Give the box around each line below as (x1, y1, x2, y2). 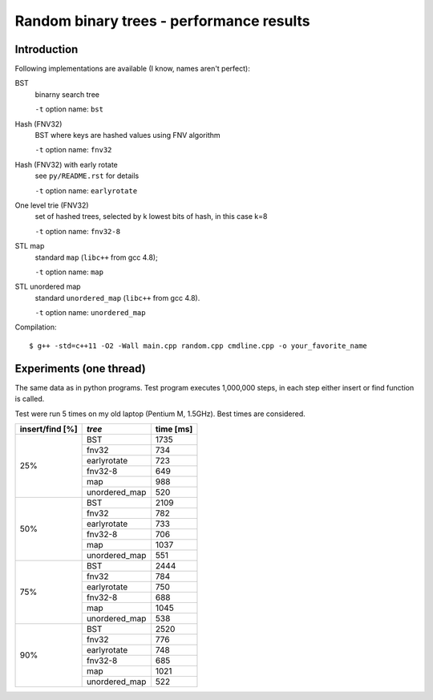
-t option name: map (34, 267, 104, 277)
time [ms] (155, 423, 193, 435)
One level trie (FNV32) (14, 200, 89, 210)
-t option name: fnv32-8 (34, 226, 120, 236)
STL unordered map (14, 281, 81, 292)
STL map (14, 241, 45, 251)
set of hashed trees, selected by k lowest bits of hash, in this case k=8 (34, 212, 268, 221)
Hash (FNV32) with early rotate (14, 160, 118, 169)
